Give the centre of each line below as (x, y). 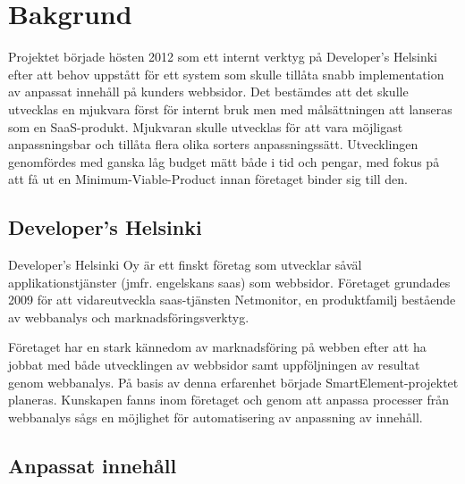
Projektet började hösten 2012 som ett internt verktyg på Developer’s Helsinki (223, 57)
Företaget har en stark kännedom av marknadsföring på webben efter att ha (217, 347)
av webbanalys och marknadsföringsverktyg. (129, 317)
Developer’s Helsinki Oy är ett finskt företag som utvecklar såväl (185, 265)
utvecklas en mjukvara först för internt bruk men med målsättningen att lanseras (230, 108)
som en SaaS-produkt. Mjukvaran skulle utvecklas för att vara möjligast (206, 126)
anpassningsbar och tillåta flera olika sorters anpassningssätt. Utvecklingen (213, 144)
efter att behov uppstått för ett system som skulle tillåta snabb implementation (226, 74)
